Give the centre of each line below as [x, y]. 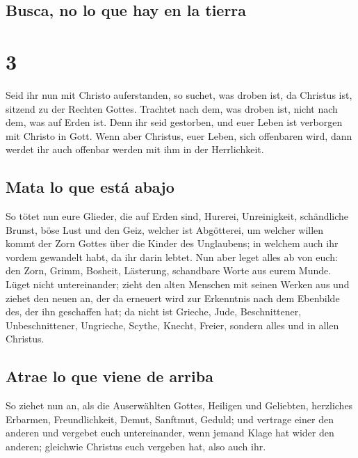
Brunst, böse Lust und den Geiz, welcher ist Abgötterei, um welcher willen [165, 229]
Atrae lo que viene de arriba [109, 376]
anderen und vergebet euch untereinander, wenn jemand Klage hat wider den [170, 433]
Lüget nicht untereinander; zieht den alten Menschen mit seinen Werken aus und [178, 284]
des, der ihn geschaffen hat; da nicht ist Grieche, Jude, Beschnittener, [154, 311]
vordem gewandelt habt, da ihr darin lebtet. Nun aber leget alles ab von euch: [172, 256]
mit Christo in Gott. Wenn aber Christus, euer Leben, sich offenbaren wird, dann [179, 135]
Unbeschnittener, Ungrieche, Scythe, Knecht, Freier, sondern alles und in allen [172, 325]
